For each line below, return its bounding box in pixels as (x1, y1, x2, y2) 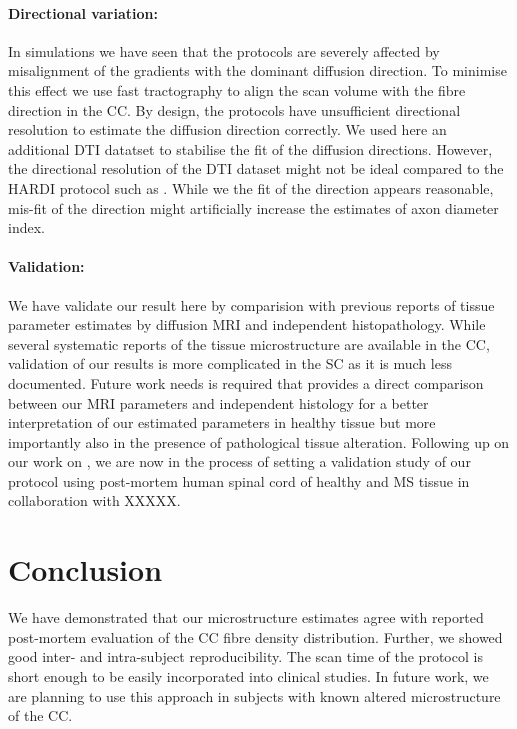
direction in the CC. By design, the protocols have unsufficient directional (8, 99, 461, 120)
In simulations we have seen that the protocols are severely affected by (8, 40, 440, 61)
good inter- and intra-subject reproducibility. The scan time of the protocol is (8, 646, 483, 667)
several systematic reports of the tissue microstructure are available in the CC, (8, 333, 490, 354)
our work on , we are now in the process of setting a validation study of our (8, 451, 471, 472)
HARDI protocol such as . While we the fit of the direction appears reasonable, (8, 177, 494, 198)
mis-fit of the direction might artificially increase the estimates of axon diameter (8, 197, 499, 218)
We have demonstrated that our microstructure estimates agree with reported (8, 607, 484, 628)
